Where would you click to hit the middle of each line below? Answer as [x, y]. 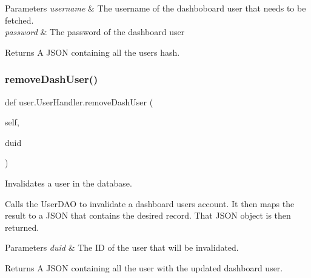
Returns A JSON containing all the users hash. [92, 52]
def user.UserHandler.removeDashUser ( [79, 101]
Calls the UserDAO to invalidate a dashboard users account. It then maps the [150, 203]
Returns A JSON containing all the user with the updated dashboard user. [144, 267]
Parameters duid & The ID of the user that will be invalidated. [122, 247]
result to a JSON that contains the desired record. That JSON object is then [148, 215]
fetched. [19, 20]
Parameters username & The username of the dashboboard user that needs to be [155, 8]
